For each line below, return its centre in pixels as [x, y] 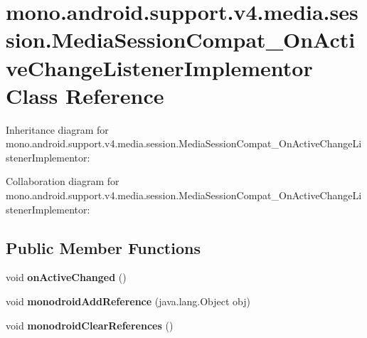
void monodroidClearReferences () [90, 325]
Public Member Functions [103, 247]
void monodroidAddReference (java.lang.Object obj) [128, 301]
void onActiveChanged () [66, 277]
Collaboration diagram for [63, 181]
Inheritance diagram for [57, 129]
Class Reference [85, 95]
